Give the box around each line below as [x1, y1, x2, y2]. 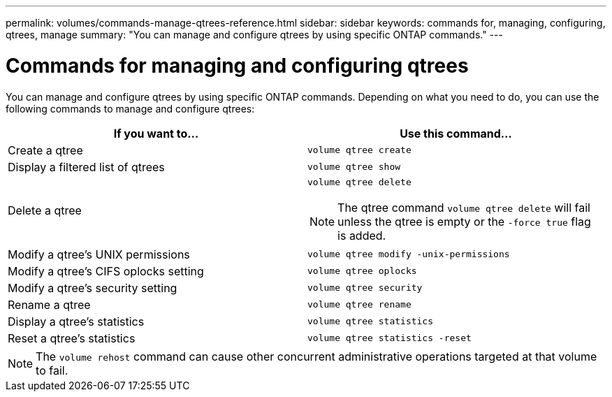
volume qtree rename [307, 299, 411, 310]
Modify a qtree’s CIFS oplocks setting [8, 264, 204, 278]
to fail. [36, 363, 68, 377]
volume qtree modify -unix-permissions [307, 249, 510, 259]
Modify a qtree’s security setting [8, 280, 177, 295]
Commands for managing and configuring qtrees [6, 53, 469, 78]
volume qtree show [307, 161, 401, 172]
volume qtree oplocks [307, 266, 417, 276]
